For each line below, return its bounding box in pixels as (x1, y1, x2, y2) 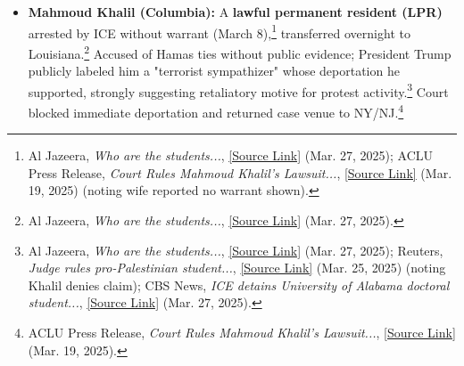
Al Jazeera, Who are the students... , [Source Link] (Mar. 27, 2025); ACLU (28, 146, 434, 165)
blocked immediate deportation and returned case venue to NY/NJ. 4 (28, 100, 404, 121)
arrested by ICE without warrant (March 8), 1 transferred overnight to (28, 20, 410, 42)
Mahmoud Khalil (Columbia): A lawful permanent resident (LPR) (28, 3, 443, 20)
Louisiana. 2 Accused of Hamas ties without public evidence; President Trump (28, 41, 452, 62)
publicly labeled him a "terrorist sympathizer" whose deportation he (28, 61, 400, 80)
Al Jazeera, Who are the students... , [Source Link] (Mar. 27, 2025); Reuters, (28, 240, 443, 259)
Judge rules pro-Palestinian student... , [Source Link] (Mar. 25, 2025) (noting (28, 258, 446, 277)
